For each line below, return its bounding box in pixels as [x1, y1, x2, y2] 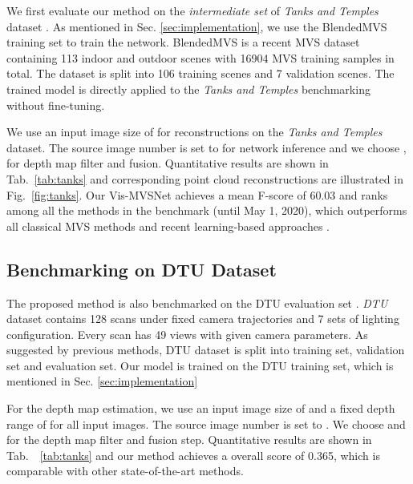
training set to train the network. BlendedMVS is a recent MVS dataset [6, 34, 360, 50]
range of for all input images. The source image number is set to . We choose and [6, 415, 406, 432]
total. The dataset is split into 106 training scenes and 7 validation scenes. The [6, 65, 395, 82]
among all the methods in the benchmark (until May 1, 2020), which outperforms [6, 202, 407, 219]
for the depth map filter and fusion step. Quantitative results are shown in [6, 431, 372, 448]
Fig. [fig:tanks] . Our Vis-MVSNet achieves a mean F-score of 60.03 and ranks [6, 186, 388, 203]
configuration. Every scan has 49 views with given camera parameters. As [6, 325, 368, 342]
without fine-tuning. [6, 96, 105, 113]
